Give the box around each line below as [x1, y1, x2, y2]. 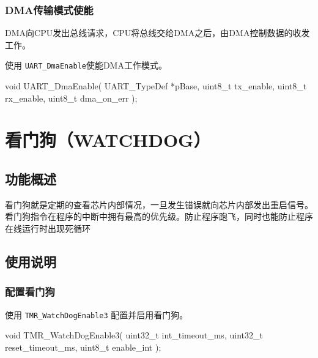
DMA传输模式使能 [5, 2, 94, 17]
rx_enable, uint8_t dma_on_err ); [5, 91, 138, 104]
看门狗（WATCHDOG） [5, 127, 211, 152]
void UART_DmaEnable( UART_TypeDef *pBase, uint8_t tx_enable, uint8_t [5, 80, 307, 92]
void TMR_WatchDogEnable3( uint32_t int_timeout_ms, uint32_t [5, 329, 263, 341]
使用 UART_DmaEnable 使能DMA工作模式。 [5, 59, 167, 72]
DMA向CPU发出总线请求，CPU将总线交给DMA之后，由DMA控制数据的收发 [5, 26, 310, 39]
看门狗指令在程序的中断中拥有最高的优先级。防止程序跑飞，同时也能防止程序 [5, 210, 313, 223]
